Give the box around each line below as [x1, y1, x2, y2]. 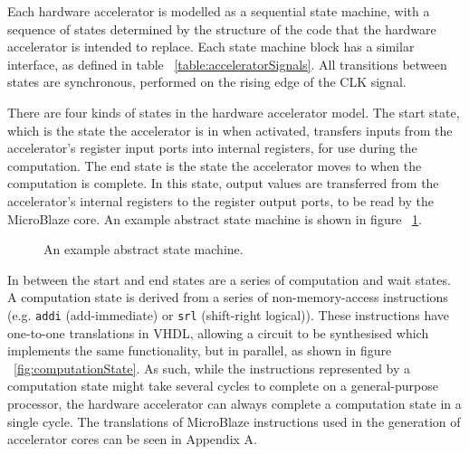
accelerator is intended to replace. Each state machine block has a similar [7, 37, 415, 56]
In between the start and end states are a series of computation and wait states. [7, 270, 451, 288]
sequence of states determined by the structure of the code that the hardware [7, 19, 436, 38]
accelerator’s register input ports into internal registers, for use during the [7, 138, 417, 157]
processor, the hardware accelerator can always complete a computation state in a [7, 393, 462, 412]
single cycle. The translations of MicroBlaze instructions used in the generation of [7, 411, 461, 430]
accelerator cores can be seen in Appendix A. [7, 430, 257, 449]
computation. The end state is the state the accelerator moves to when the [7, 156, 422, 175]
